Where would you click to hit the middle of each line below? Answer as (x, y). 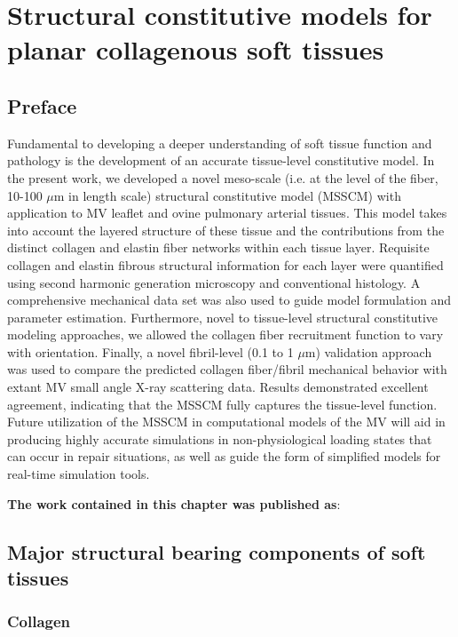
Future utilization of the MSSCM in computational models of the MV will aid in (226, 422)
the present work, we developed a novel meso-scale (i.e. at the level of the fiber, (223, 177)
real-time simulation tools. (79, 474)
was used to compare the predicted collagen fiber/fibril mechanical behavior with (227, 369)
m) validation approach (368, 351)
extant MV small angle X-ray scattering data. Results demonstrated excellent (218, 387)
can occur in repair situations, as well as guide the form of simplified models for (224, 456)
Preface (42, 105)
